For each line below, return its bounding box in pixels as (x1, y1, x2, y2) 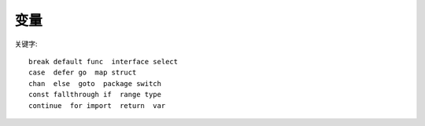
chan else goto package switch (28, 79, 161, 88)
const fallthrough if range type (28, 90, 161, 99)
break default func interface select (28, 57, 179, 66)
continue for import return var (28, 101, 166, 110)
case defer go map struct (28, 68, 137, 77)
